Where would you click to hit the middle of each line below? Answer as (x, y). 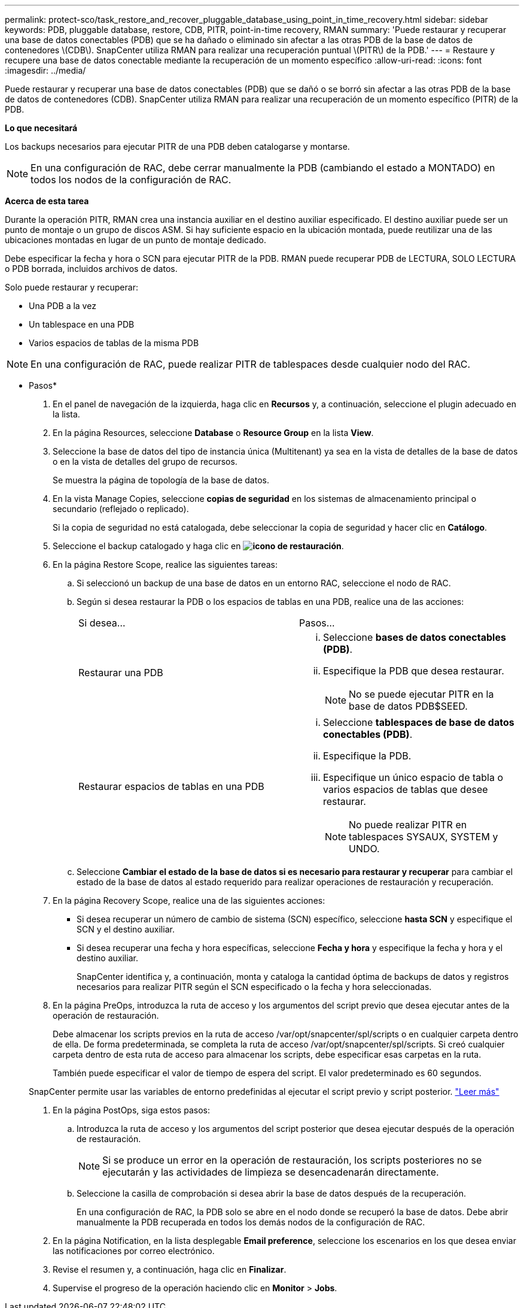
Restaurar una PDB (121, 673)
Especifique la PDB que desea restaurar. (414, 671)
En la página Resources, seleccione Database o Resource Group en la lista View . (213, 433)
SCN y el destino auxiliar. (126, 929)
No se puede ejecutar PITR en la (421, 694)
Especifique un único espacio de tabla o (413, 777)
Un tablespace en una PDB (82, 324)
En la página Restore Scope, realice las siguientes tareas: (165, 564)
